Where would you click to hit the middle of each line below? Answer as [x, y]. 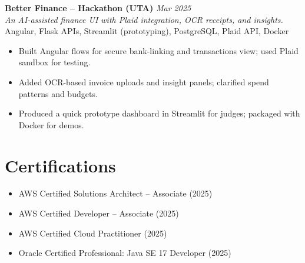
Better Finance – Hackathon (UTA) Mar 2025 [98, 8]
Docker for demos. [51, 124]
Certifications [60, 165]
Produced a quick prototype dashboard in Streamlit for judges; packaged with [159, 113]
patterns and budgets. [58, 93]
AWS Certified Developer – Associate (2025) [99, 213]
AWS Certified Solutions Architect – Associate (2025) [115, 193]
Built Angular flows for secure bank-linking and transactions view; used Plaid [158, 50]
